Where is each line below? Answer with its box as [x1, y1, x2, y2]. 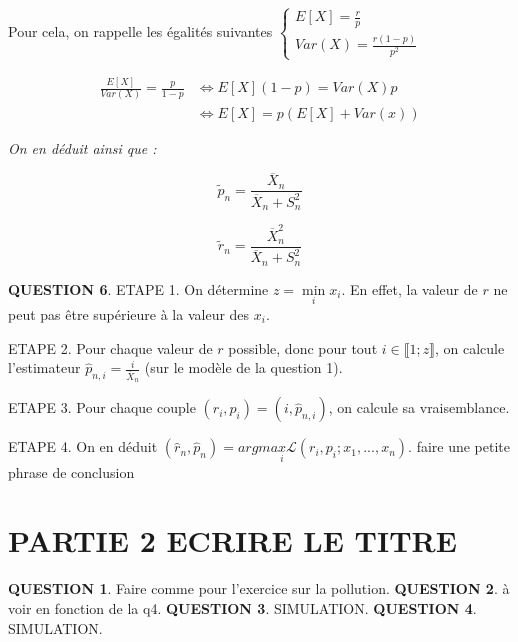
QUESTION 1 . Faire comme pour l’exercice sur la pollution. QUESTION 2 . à [8, 578, 510, 599]
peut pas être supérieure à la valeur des [8, 304, 250, 324]
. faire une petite [408, 436, 511, 457]
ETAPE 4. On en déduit [8, 436, 158, 457]
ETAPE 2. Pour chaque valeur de [8, 337, 213, 358]
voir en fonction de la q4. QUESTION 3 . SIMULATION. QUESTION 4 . [8, 598, 477, 618]
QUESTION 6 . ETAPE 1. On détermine [8, 278, 269, 299]
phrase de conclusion [8, 461, 135, 482]
